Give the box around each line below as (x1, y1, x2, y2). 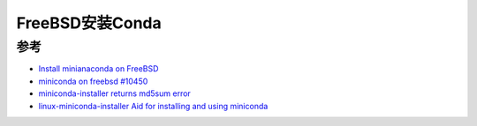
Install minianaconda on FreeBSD (38, 63, 159, 74)
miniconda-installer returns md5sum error (38, 88, 192, 99)
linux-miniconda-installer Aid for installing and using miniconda (38, 100, 269, 111)
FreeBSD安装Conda (16, 13, 163, 33)
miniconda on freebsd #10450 (38, 76, 148, 86)
